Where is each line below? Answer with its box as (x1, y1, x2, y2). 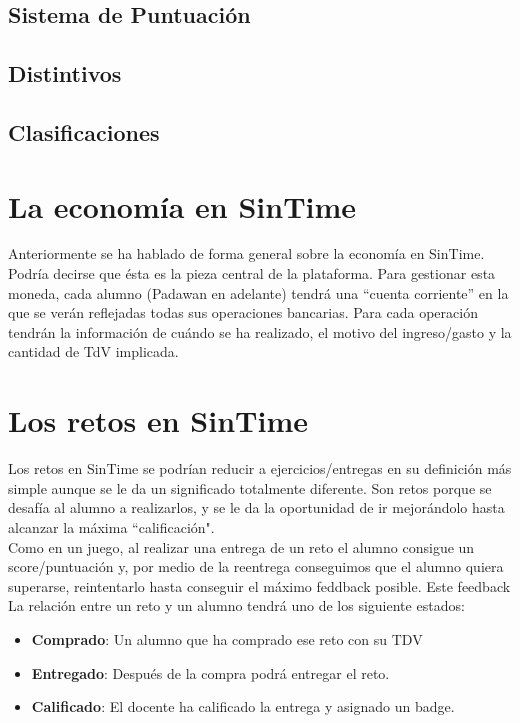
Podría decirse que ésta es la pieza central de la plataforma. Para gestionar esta (8, 263, 496, 284)
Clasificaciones (8, 116, 160, 147)
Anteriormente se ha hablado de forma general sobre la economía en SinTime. (8, 243, 485, 264)
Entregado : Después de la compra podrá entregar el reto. (31, 662, 390, 683)
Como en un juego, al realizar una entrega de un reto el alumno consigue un (8, 536, 475, 557)
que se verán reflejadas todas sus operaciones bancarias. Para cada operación (8, 302, 478, 323)
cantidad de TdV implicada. (8, 341, 179, 362)
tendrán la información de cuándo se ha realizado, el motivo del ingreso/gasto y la (8, 321, 512, 342)
